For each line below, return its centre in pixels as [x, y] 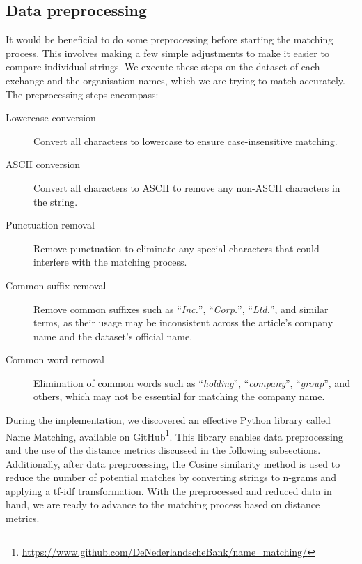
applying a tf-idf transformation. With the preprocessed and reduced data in [169, 490]
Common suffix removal [56, 285]
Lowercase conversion [51, 117]
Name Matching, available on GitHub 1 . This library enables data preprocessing [174, 435]
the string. [56, 201]
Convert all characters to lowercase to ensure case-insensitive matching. [186, 140]
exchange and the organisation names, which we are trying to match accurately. [175, 80]
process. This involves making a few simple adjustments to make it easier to [167, 53]
